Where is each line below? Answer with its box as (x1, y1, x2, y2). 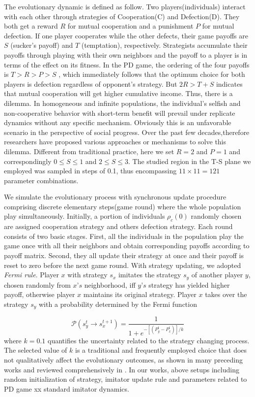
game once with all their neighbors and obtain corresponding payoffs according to (4, 240, 250, 251)
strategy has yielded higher (148, 279, 230, 290)
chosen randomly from (4, 279, 71, 290)
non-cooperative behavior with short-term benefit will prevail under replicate (4, 107, 235, 118)
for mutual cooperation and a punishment (67, 21, 194, 31)
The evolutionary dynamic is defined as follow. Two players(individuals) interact (4, 1, 246, 11)
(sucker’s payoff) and (10, 40, 73, 50)
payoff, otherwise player (4, 289, 75, 299)
